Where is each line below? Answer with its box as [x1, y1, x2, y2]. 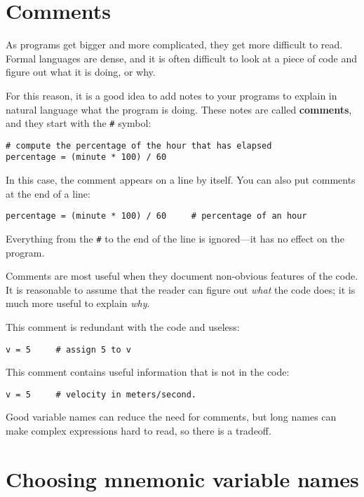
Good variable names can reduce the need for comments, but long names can [6, 409, 337, 424]
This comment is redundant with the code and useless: [6, 319, 240, 334]
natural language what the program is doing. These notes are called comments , [6, 102, 352, 116]
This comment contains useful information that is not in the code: [6, 365, 290, 379]
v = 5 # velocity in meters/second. [6, 389, 197, 400]
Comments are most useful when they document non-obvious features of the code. [6, 268, 358, 283]
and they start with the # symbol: [6, 116, 151, 130]
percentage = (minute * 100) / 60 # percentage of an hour [6, 211, 307, 222]
